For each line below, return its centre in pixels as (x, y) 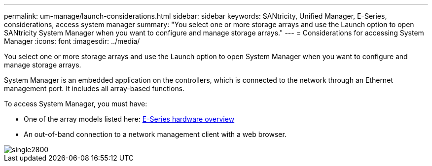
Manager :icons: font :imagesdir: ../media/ (72, 41)
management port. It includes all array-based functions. (94, 88)
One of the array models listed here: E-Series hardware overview (129, 119)
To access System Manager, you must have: (76, 104)
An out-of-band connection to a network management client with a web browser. (155, 134)
